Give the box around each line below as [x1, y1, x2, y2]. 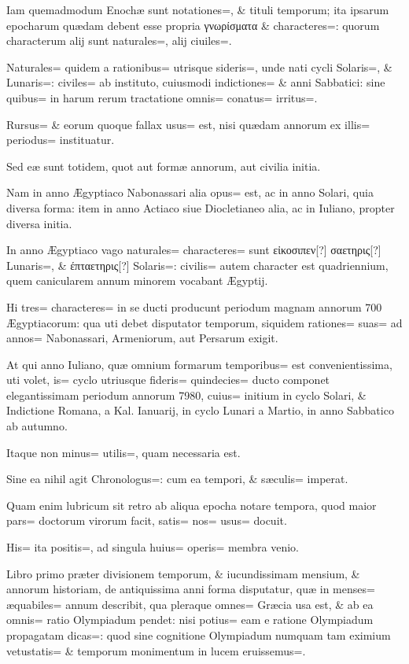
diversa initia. [6, 215, 72, 231]
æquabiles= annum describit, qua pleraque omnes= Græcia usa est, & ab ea [6, 596, 374, 612]
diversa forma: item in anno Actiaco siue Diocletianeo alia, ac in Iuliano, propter [6, 199, 395, 216]
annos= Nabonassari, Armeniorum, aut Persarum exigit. [6, 330, 278, 346]
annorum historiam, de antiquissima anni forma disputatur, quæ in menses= [6, 581, 375, 597]
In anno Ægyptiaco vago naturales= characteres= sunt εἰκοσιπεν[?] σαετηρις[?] [6, 242, 381, 258]
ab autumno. [6, 418, 68, 434]
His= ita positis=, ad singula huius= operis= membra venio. [6, 539, 299, 555]
